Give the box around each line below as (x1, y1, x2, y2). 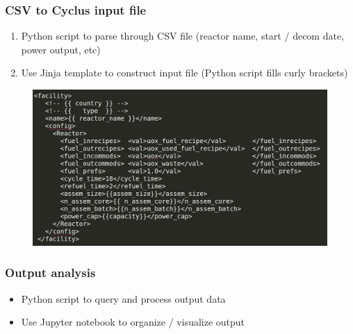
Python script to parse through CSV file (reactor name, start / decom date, (21, 28, 345, 43)
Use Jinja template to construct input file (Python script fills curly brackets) (21, 65, 348, 80)
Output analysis (5, 264, 96, 281)
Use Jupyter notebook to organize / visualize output (21, 315, 245, 329)
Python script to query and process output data (21, 291, 226, 306)
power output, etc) (21, 42, 101, 56)
